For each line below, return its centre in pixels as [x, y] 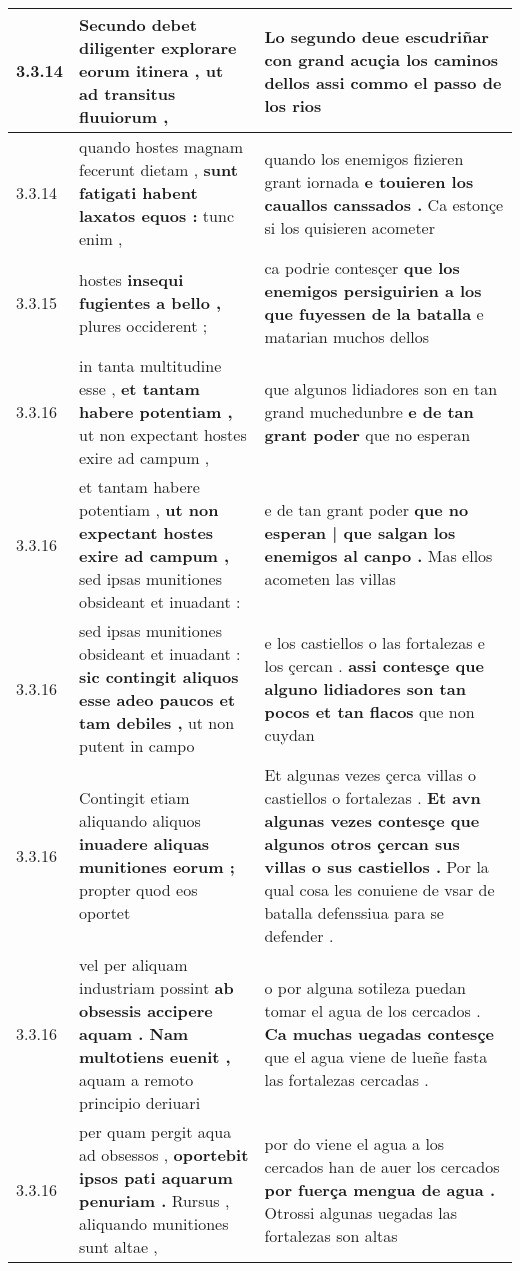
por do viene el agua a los [354, 1143]
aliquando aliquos [140, 820]
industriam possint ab [156, 987]
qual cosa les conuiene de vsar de [379, 889]
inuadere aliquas [144, 843]
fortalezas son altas [331, 1235]
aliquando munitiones [154, 1223]
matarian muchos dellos [347, 336]
